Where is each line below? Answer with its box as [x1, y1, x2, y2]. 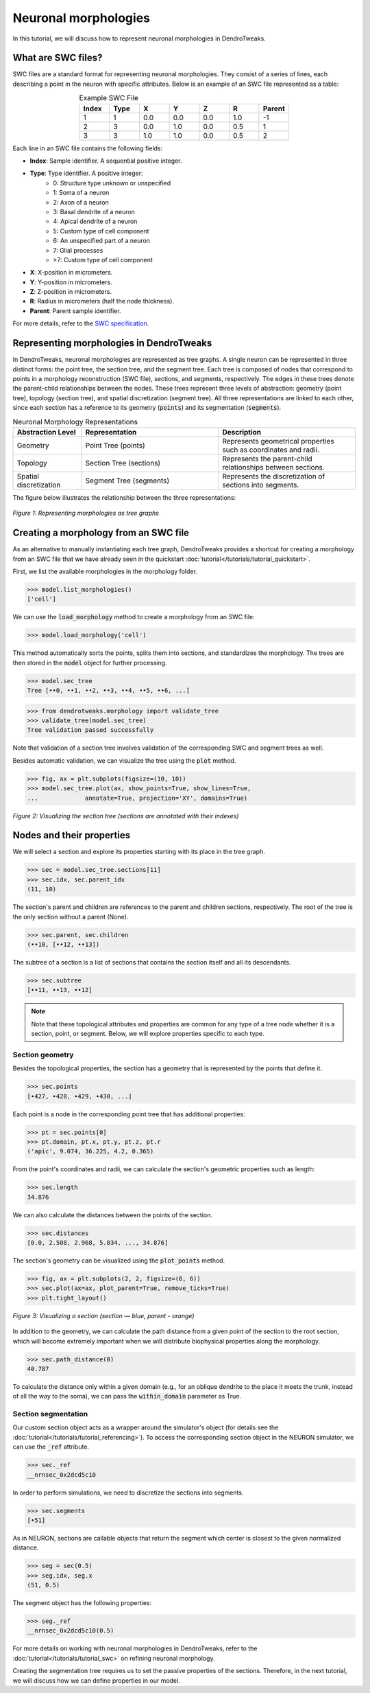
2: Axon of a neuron [53, 198, 109, 206]
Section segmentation [12, 1409, 88, 1419]
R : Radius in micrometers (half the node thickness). [29, 297, 175, 306]
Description [222, 427, 262, 437]
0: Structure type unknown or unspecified [53, 178, 171, 187]
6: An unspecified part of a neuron [53, 237, 151, 245]
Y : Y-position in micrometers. [29, 278, 112, 286]
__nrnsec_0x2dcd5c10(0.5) [27, 1627, 114, 1635]
